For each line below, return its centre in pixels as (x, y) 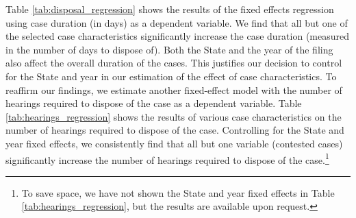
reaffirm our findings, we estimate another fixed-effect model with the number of (174, 89)
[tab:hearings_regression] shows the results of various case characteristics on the (174, 116)
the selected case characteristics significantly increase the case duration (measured (178, 36)
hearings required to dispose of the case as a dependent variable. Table (154, 103)
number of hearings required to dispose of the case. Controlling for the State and (175, 130)
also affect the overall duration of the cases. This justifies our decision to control (174, 63)
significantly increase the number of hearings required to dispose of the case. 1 (167, 158)
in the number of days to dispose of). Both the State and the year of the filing (169, 49)
